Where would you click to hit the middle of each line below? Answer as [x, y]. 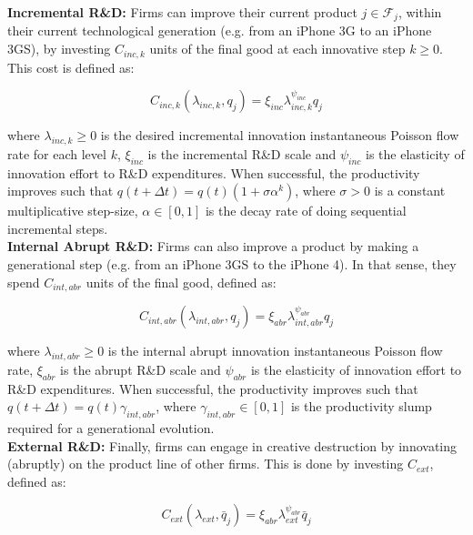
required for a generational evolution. [111, 428]
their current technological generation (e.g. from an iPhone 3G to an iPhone [220, 30]
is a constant [410, 191]
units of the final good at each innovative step [277, 49]
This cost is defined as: [71, 67]
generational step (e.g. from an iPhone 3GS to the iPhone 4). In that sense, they [232, 264]
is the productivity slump [361, 406]
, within [420, 12]
